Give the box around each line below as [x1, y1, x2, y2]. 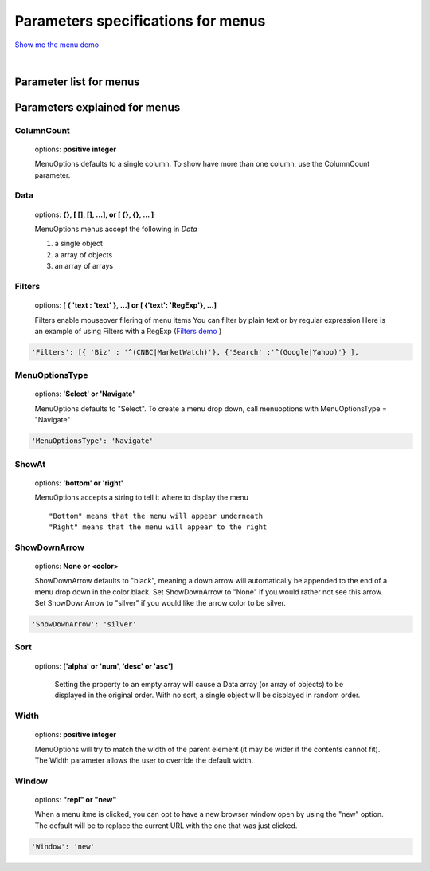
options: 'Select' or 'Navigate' [34, 389, 135, 398]
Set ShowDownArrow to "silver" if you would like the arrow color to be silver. [34, 598, 287, 608]
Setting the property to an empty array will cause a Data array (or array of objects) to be [54, 680, 344, 689]
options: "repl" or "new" [34, 795, 117, 805]
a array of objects [54, 249, 113, 259]
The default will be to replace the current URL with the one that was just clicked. [34, 821, 298, 830]
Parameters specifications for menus [14, 12, 266, 29]
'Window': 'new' [31, 842, 96, 851]
